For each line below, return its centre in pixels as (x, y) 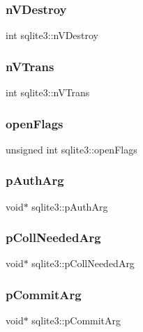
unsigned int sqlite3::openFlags (71, 149)
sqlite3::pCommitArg (76, 320)
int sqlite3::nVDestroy (52, 35)
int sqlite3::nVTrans (48, 92)
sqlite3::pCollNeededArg (83, 263)
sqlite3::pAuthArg (70, 206)
